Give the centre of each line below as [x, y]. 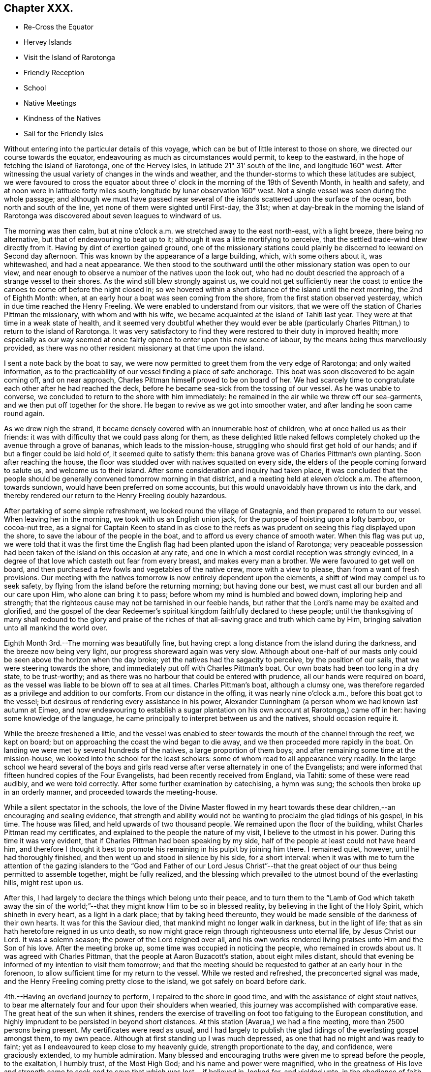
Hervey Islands [48, 42]
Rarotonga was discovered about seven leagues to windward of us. [113, 216]
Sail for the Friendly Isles [63, 134]
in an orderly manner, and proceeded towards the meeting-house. [111, 792]
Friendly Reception [54, 73]
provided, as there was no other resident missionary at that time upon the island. [134, 348]
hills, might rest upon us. [44, 883]
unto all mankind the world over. [56, 628]
